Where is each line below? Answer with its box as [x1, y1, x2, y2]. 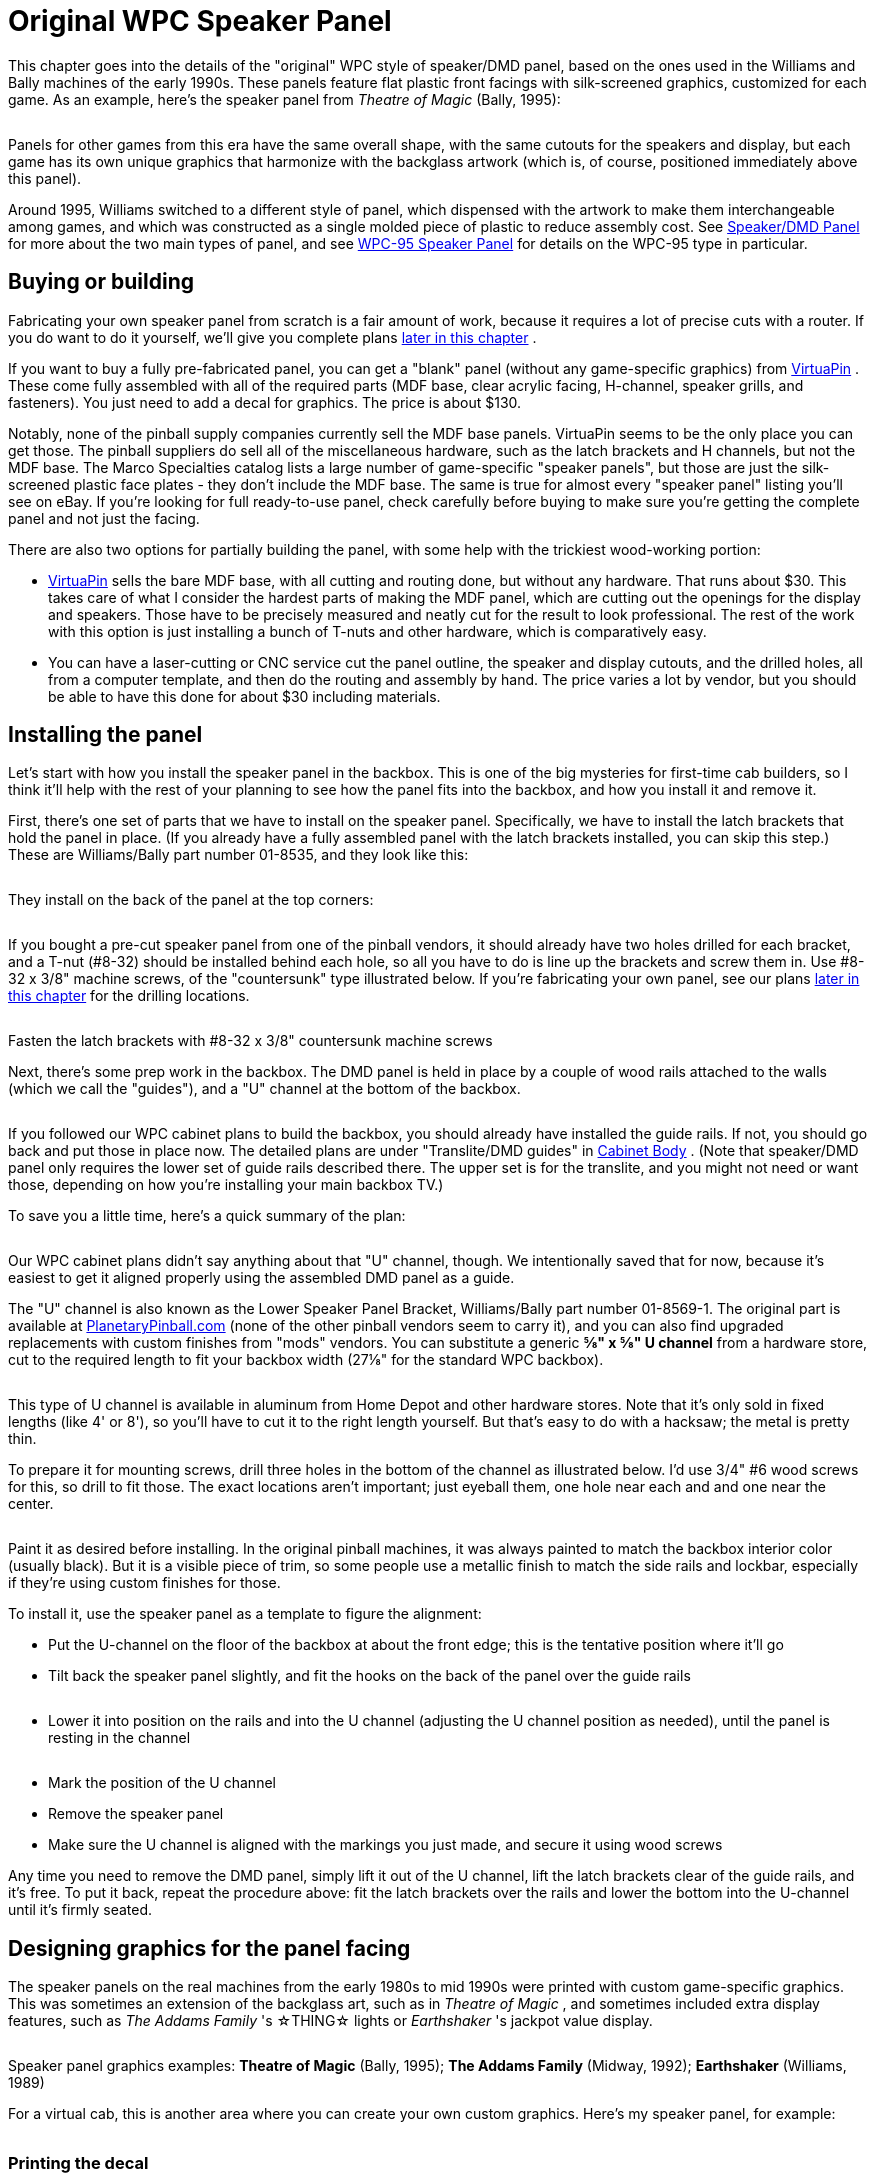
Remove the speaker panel [48, 1805, 224, 1823]
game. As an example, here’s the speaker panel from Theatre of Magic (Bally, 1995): [8, 90, 561, 108]
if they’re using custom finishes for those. [8, 1574, 281, 1592]
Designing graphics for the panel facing [8, 1935, 411, 1961]
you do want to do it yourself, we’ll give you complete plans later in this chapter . [8, 328, 537, 346]
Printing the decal [8, 2152, 149, 2173]
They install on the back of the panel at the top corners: [8, 891, 374, 909]
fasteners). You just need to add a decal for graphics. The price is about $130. [8, 393, 522, 411]
